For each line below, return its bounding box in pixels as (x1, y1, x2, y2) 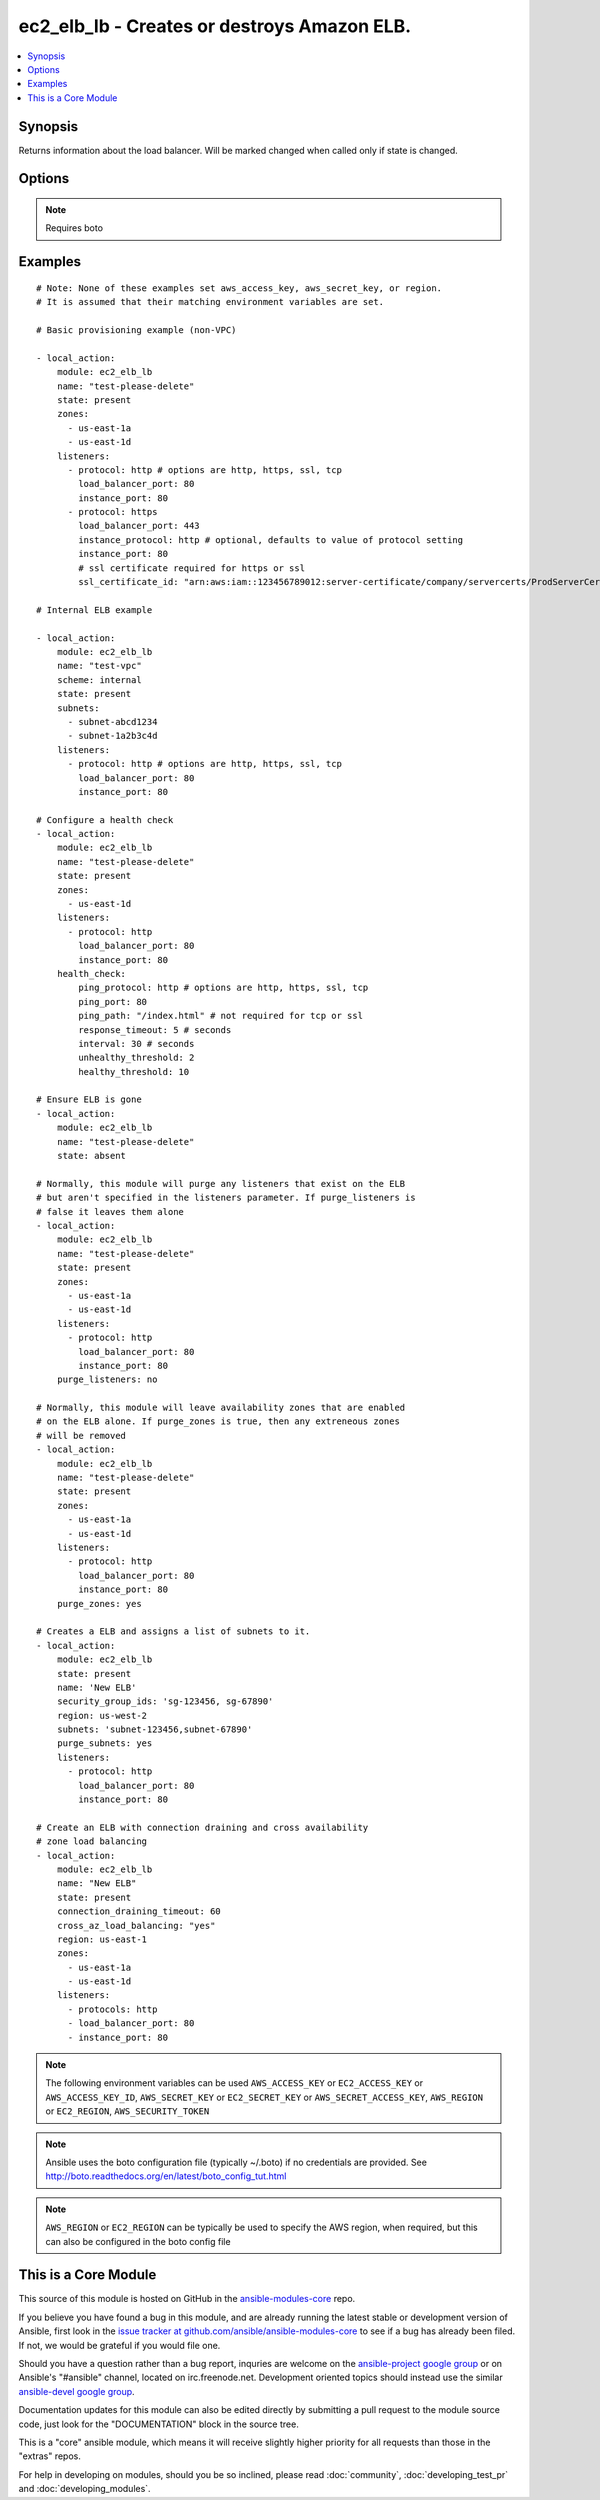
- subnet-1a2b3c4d (67, 730, 158, 742)
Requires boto (45, 222, 104, 234)
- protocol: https (67, 506, 158, 518)
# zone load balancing (36, 1836, 148, 1847)
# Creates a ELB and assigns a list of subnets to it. (36, 1626, 311, 1637)
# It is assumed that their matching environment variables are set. (36, 296, 385, 308)
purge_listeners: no (56, 1374, 158, 1385)
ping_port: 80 (78, 996, 148, 1007)
